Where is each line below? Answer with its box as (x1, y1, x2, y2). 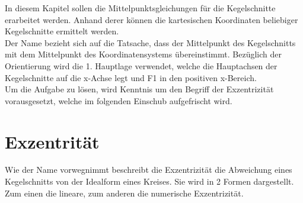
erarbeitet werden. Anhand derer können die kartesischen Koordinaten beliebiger (5, 13, 298, 25)
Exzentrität (5, 129, 100, 153)
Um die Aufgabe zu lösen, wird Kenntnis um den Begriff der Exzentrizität (5, 83, 274, 95)
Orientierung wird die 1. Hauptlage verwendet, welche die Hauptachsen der (5, 59, 278, 72)
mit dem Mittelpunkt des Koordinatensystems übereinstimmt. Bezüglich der (5, 48, 282, 60)
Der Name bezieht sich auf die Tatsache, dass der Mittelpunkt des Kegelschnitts (5, 36, 296, 49)
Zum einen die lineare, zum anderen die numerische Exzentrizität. (5, 186, 244, 199)
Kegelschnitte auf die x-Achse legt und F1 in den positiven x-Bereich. (5, 71, 257, 83)
